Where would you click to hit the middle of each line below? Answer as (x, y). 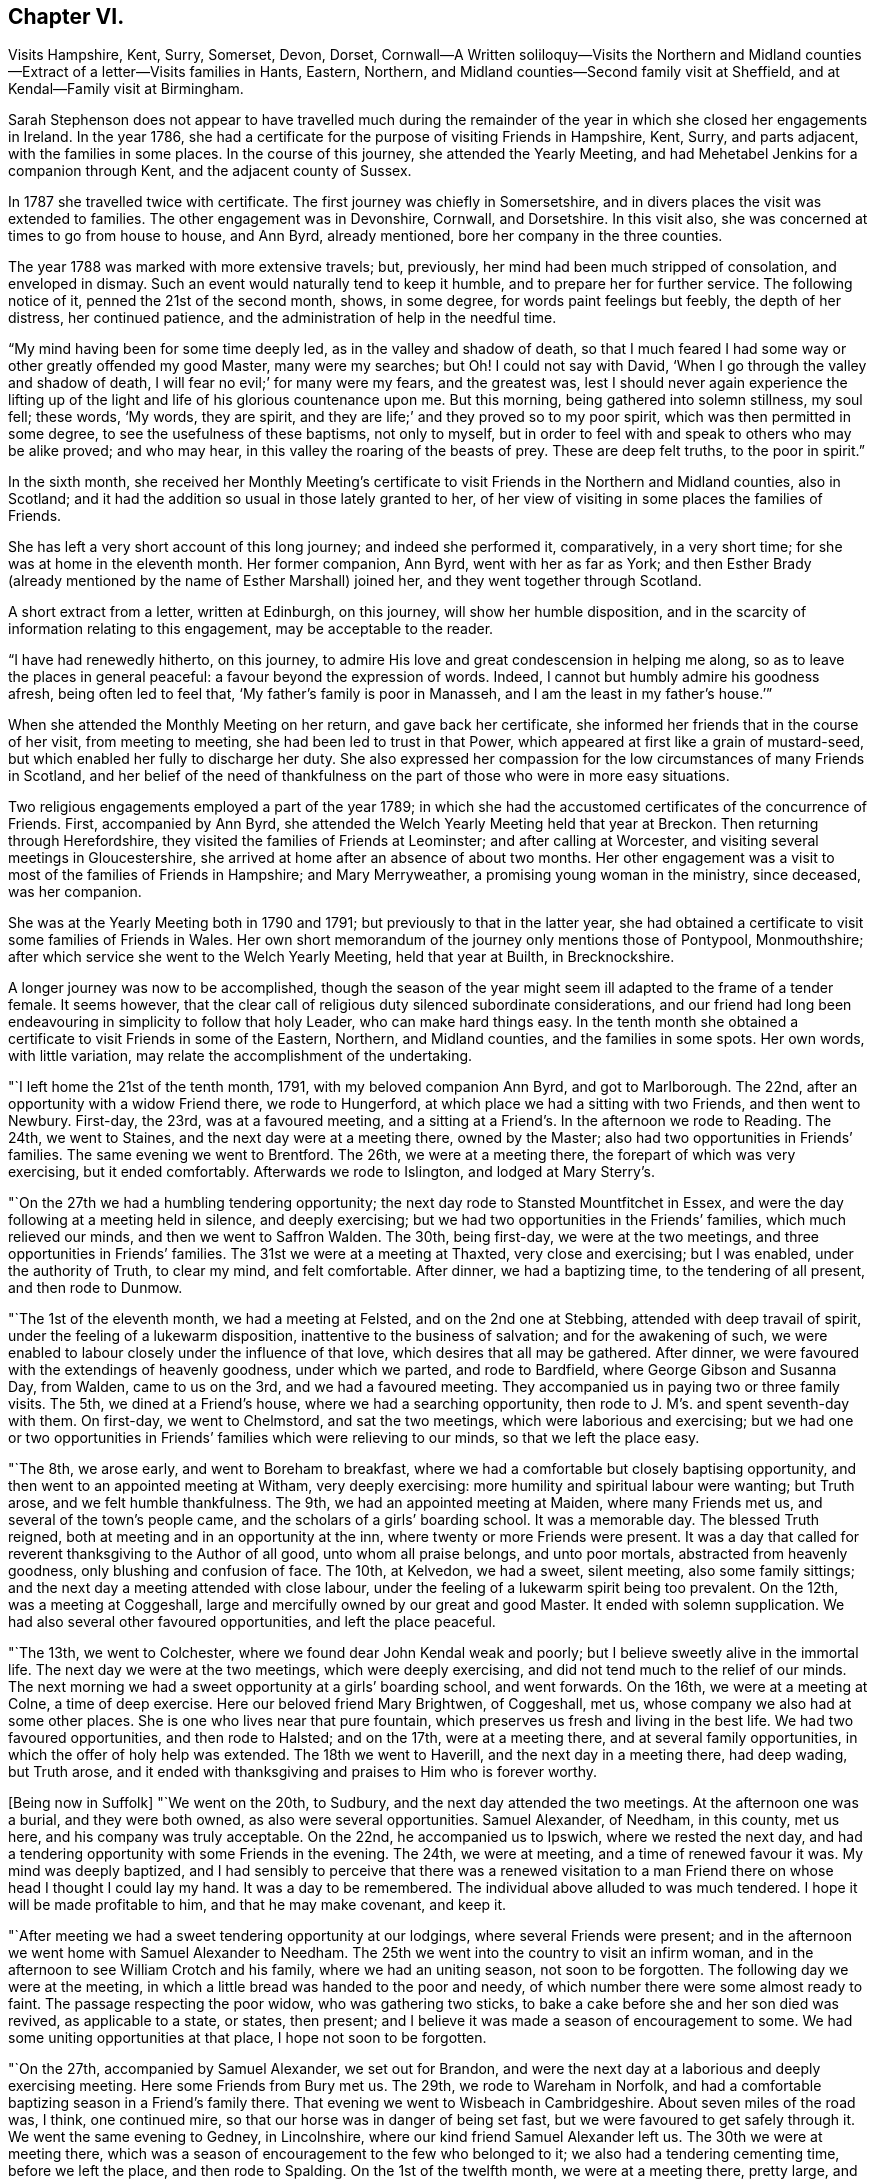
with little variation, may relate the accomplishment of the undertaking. (240, 1056)
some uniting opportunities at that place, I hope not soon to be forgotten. (247, 2038)
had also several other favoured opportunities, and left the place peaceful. (252, 1622)
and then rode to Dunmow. (95, 1288)
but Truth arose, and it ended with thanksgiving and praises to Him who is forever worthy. (302, 1772)
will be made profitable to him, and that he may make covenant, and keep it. (257, 1905)
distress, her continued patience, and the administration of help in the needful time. (282, 318)
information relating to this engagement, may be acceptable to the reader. (251, 629)
